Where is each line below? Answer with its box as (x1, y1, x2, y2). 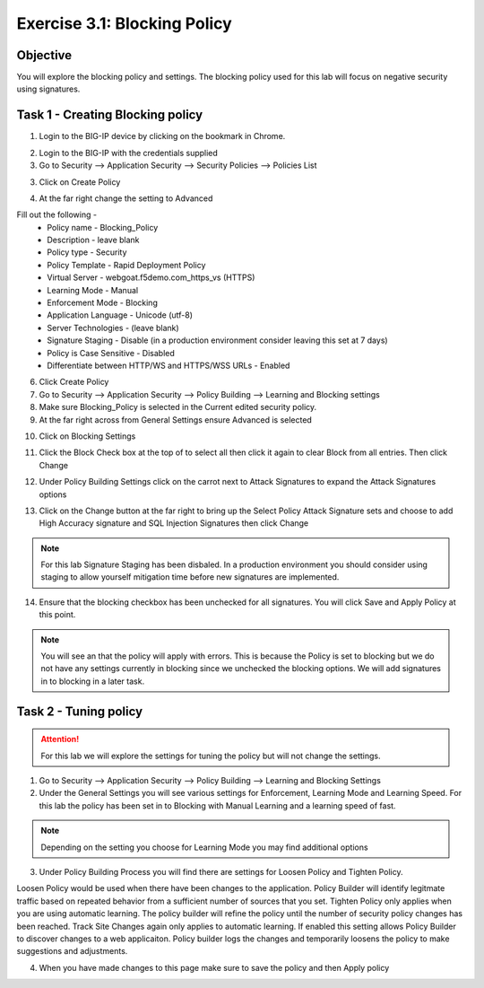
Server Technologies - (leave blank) (47, 322, 179, 333)
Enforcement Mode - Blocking (47, 297, 159, 309)
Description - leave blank (47, 234, 140, 246)
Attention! (40, 734, 80, 745)
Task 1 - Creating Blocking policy (16, 108, 203, 123)
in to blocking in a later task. (40, 676, 145, 686)
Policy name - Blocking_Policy (47, 222, 159, 232)
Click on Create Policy (39, 176, 121, 188)
